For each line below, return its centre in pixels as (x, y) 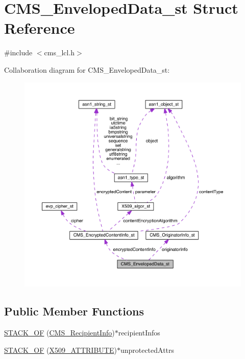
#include (18, 52)
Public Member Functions (74, 311)
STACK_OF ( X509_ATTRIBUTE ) (60, 350)
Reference (40, 28)
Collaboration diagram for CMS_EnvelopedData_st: (87, 69)
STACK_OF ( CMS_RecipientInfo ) (59, 333)
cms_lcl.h (59, 52)
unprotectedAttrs (147, 350)
